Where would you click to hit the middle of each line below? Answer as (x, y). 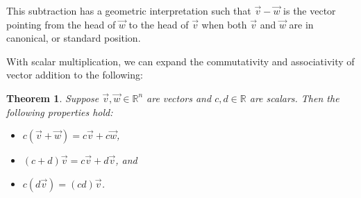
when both (224, 24)
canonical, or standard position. (74, 38)
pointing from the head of (61, 24)
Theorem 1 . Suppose (53, 98)
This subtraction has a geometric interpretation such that (129, 10)
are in (301, 24)
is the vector (310, 10)
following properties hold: (60, 112)
